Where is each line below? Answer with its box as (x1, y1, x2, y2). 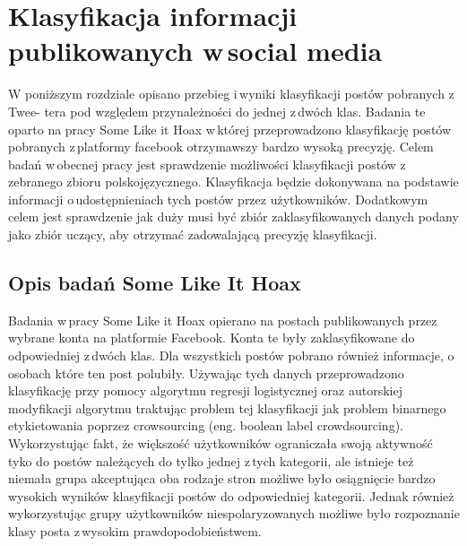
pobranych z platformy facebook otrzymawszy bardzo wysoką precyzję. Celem (8, 137, 434, 156)
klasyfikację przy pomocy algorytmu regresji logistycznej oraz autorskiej (8, 381, 402, 400)
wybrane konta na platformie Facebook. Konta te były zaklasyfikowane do (8, 328, 415, 347)
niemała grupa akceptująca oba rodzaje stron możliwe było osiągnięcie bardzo (8, 469, 436, 488)
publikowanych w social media (8, 32, 383, 69)
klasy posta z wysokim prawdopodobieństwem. (8, 521, 262, 540)
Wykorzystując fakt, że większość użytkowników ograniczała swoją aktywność (8, 434, 433, 453)
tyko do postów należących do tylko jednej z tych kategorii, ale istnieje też (8, 451, 414, 470)
